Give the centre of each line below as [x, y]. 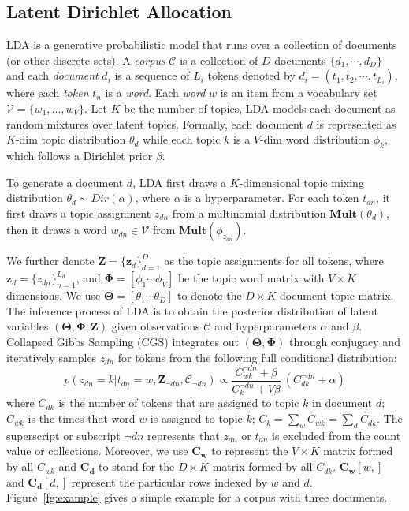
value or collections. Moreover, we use [97, 451]
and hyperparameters [265, 326]
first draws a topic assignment [79, 213]
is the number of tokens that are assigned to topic [179, 403]
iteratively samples [52, 357]
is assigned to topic [196, 418]
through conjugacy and [345, 341]
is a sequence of [152, 75]
